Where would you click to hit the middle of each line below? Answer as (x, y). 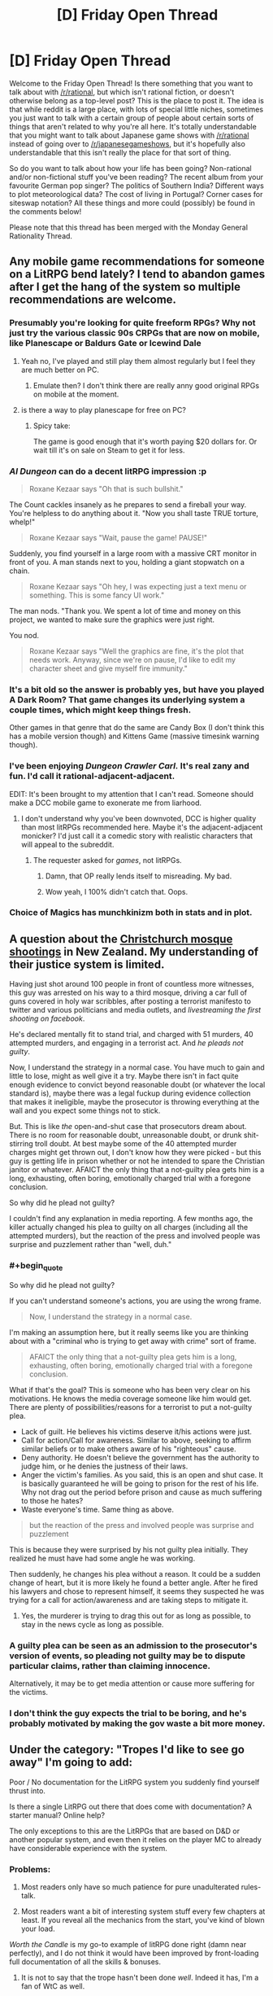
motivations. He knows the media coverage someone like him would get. (130, 1399)
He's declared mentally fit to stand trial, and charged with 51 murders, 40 (132, 1035)
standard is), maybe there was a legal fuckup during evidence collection (130, 1093)
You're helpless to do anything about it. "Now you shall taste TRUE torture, (134, 513)
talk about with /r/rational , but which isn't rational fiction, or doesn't (122, 92)
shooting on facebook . (47, 1018)
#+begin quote (36, 1267)
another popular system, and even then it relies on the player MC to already (136, 1839)
